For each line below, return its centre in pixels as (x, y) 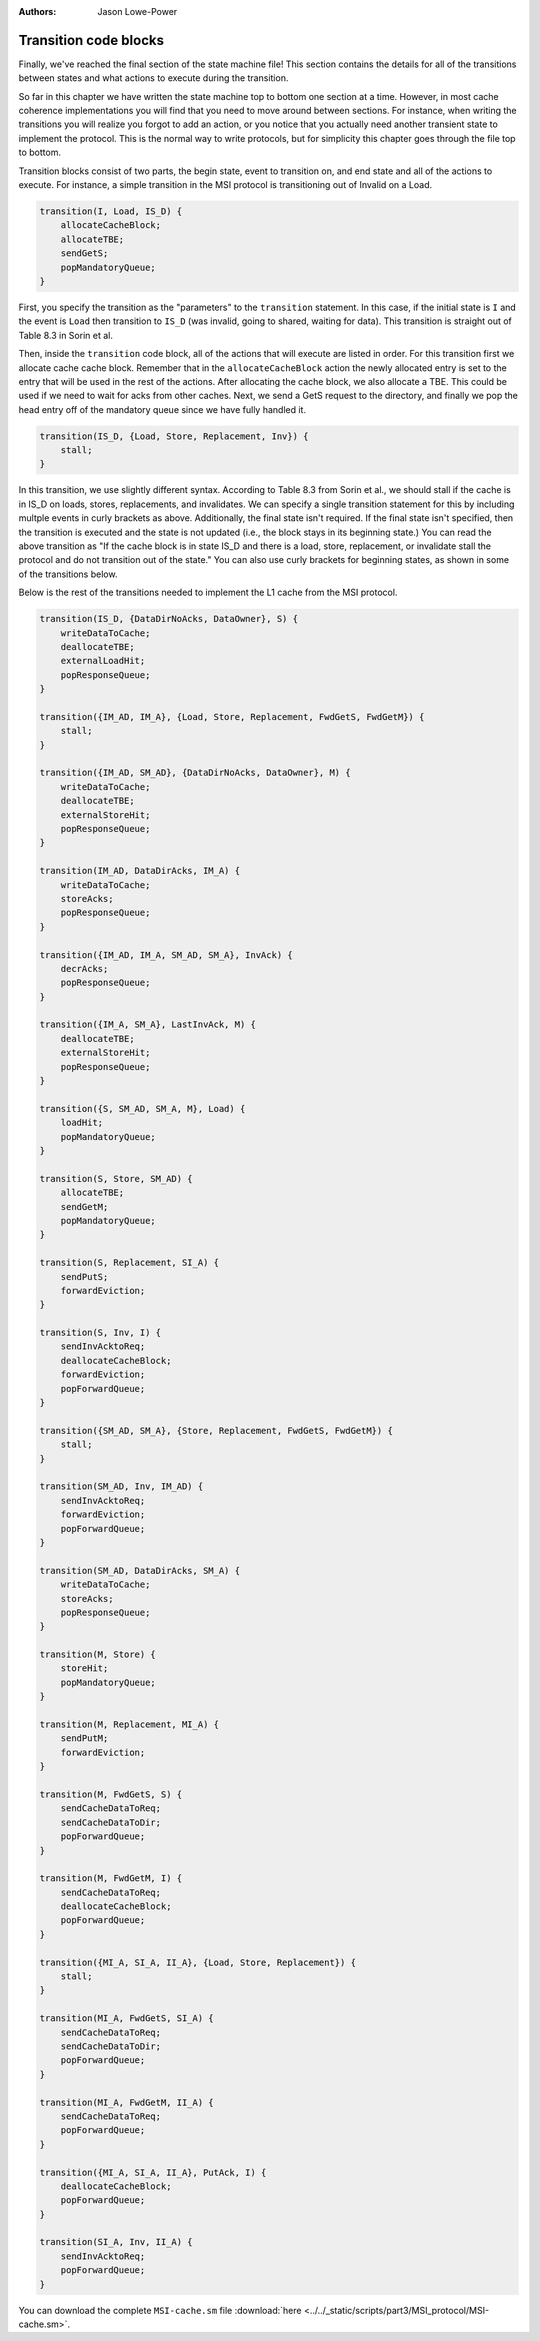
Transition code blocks (91, 40)
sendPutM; (84, 1738)
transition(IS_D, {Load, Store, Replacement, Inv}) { (174, 436)
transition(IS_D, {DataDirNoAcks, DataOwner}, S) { (169, 619)
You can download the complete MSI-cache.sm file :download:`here (160, 2310)
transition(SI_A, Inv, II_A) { (116, 2242)
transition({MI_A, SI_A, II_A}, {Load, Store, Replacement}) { (198, 1962)
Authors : (37, 11)
